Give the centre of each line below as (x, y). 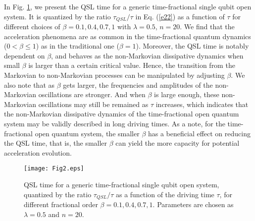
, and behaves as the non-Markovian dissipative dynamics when (147, 55)
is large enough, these (187, 94)
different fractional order (61, 204)
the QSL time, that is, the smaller (56, 143)
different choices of (32, 27)
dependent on (25, 55)
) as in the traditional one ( (77, 46)
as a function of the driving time (165, 194)
